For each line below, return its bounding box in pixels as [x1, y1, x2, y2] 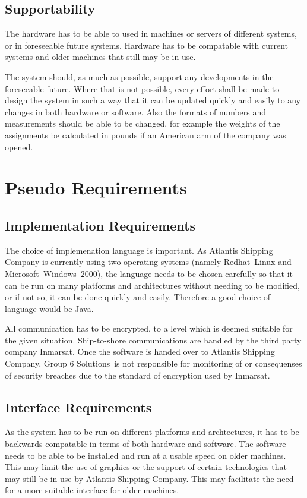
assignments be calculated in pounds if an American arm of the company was [5, 128, 286, 141]
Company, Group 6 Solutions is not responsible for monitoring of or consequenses [5, 357, 302, 370]
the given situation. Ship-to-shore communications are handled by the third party [5, 333, 302, 346]
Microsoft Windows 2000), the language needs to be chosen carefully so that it [5, 267, 293, 279]
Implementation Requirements [5, 216, 196, 234]
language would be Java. [5, 302, 94, 314]
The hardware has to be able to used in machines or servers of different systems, [5, 27, 297, 40]
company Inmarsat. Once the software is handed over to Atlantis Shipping [5, 345, 275, 358]
